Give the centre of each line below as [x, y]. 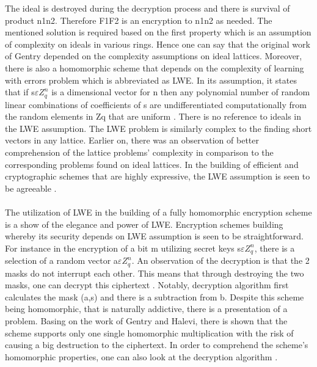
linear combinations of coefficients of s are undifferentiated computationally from [156, 104]
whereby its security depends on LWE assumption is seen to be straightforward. [154, 236]
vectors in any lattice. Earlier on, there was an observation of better [132, 140]
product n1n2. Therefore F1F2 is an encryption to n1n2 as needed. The [139, 20]
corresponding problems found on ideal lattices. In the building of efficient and [152, 164]
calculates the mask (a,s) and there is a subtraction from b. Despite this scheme [155, 296]
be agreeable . [31, 188]
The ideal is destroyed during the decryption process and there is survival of [148, 8]
